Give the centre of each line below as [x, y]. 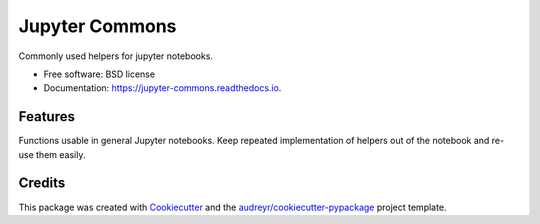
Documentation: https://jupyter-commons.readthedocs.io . [162, 88]
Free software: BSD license [99, 74]
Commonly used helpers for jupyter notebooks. [116, 56]
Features [46, 116]
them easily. [60, 154]
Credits [42, 183]
